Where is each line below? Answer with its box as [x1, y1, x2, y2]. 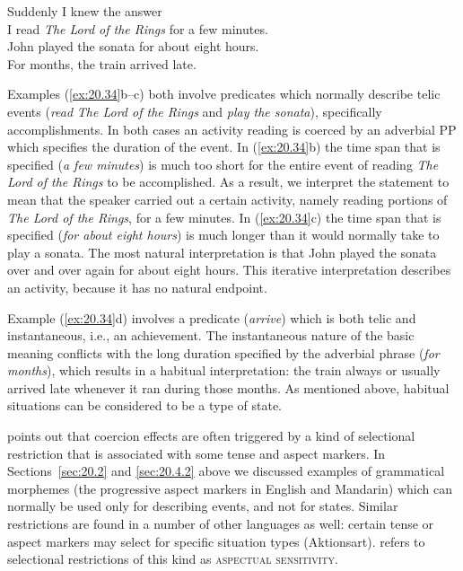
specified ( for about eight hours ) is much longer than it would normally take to [7, 225, 440, 244]
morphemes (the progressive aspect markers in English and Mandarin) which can [7, 479, 452, 497]
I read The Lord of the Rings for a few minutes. [7, 19, 268, 38]
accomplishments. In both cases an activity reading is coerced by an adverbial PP [7, 119, 457, 138]
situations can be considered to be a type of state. [7, 396, 282, 415]
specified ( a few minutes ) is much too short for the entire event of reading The [7, 154, 439, 173]
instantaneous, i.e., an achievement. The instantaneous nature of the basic [7, 326, 415, 345]
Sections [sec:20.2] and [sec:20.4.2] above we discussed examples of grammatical [7, 461, 445, 480]
